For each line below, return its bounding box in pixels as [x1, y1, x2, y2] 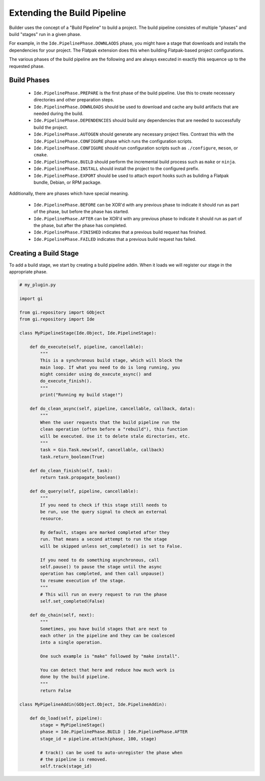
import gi [19, 295, 43, 301]
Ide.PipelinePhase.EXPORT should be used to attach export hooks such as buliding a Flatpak [33, 173, 229, 178]
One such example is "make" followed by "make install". [40, 654, 180, 659]
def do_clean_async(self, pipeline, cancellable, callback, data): [29, 406, 196, 411]
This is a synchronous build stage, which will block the [40, 358, 183, 363]
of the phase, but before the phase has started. [33, 209, 130, 215]
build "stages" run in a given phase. [9, 31, 81, 37]
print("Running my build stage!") [40, 392, 123, 398]
